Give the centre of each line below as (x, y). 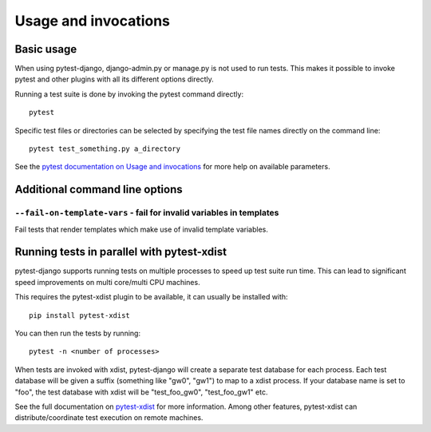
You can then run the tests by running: (78, 333)
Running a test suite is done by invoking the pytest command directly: (129, 94)
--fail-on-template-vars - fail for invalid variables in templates (147, 213)
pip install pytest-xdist (80, 315)
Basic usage (46, 49)
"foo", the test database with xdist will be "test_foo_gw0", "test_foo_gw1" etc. (141, 392)
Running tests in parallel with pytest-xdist (121, 252)
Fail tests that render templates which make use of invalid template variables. (142, 229)
